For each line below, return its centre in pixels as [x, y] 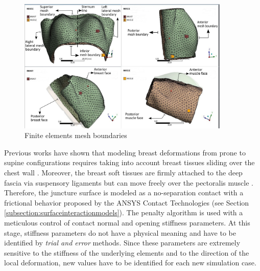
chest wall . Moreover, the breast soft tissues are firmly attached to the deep [123, 172]
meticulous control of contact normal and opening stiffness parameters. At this [127, 222]
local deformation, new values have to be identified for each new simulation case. [130, 263]
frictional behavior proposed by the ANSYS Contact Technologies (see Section [127, 202]
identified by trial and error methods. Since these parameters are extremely [122, 243]
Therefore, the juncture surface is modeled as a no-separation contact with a [124, 193]
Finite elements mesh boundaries [76, 135]
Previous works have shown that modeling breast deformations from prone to [125, 152]
